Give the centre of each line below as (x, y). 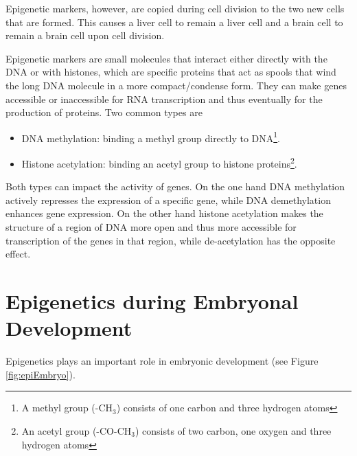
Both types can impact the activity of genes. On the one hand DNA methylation (175, 186)
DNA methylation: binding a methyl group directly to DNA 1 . (151, 137)
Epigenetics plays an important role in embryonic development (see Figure (162, 361)
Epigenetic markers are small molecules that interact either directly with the (166, 58)
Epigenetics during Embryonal (152, 301)
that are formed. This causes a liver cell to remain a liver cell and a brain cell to (174, 22)
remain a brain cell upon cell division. (85, 35)
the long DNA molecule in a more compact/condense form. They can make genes (176, 85)
